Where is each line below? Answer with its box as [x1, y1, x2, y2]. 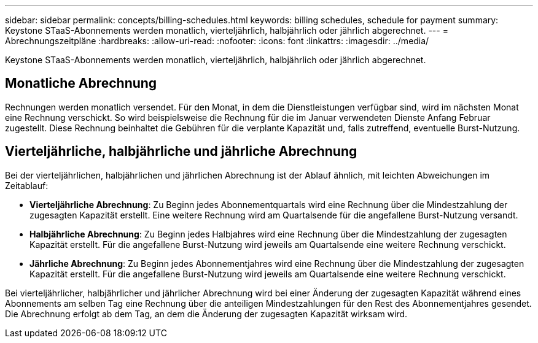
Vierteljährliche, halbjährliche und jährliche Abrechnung [5, 144, 357, 160]
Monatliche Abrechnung [5, 75, 157, 91]
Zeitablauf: [5, 180, 49, 191]
